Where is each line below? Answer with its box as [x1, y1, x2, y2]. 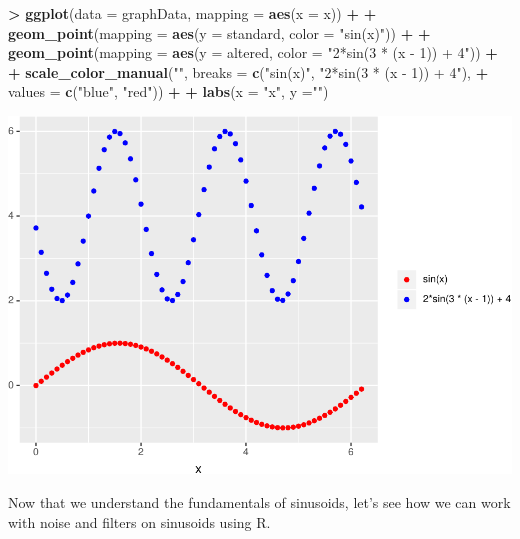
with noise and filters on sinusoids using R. [8, 511, 271, 532]
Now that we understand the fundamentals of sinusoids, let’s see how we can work [8, 492, 511, 513]
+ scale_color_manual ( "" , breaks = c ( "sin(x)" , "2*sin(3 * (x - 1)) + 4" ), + [8, 61, 489, 82]
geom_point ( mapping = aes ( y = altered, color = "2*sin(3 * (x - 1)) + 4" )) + [8, 42, 498, 63]
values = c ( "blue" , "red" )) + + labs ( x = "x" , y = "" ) [8, 81, 329, 102]
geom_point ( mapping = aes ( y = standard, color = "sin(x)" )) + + [8, 22, 431, 43]
